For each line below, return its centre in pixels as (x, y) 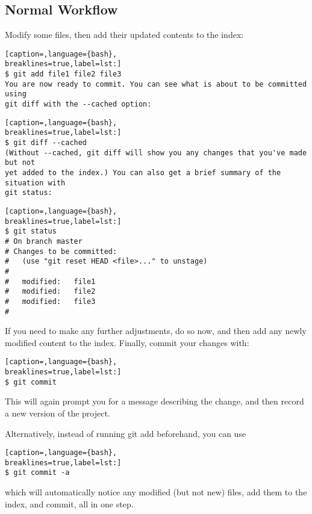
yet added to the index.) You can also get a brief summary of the (143, 173)
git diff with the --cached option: (78, 104)
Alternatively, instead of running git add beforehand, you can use (126, 433)
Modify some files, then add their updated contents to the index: (124, 35)
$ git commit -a (37, 473)
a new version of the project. (58, 413)
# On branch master (44, 241)
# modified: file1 (50, 281)
